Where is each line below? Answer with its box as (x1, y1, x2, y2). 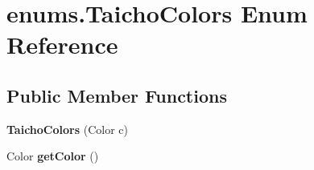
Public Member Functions (6, 83, 227, 107)
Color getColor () (6, 148, 99, 164)
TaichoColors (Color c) (6, 120, 128, 137)
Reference (6, 28, 118, 61)
